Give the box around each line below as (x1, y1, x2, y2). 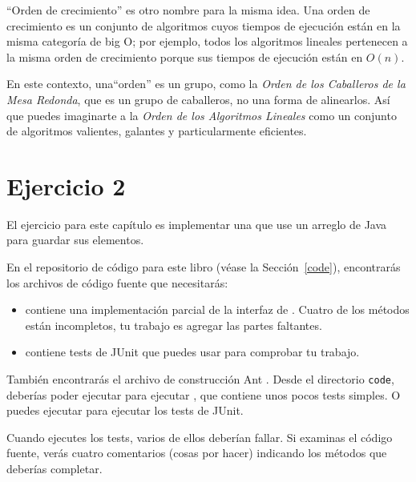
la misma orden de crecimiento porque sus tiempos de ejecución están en (6, 48, 363, 65)
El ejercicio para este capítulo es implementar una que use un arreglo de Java (6, 215, 387, 232)
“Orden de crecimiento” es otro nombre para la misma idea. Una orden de (6, 2, 370, 18)
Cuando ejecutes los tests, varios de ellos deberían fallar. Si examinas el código (6, 428, 393, 445)
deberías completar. (6, 460, 103, 477)
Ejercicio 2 (6, 169, 126, 202)
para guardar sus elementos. (6, 231, 144, 248)
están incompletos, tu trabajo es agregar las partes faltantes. (25, 316, 322, 333)
